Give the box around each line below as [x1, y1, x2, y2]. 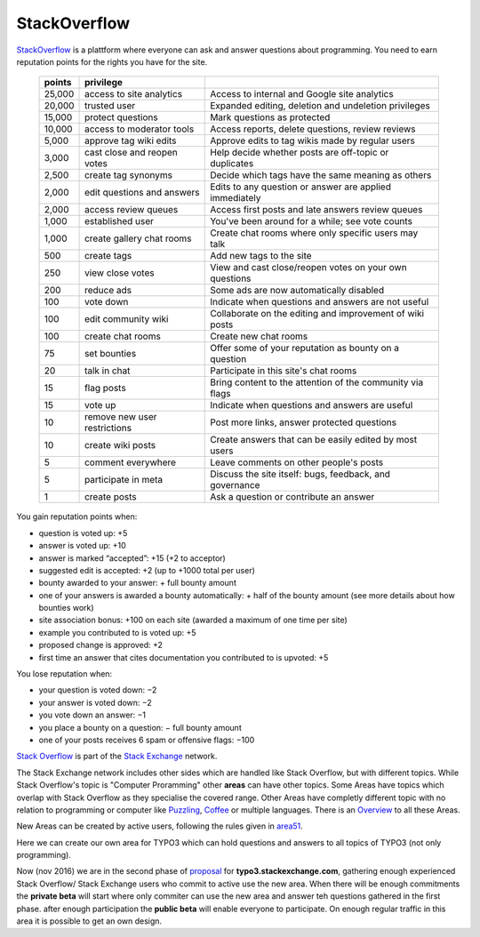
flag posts [84, 382, 126, 395]
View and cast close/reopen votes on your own [210, 261, 408, 274]
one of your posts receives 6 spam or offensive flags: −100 [38, 734, 255, 745]
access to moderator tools [84, 123, 195, 135]
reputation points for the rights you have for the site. [16, 56, 208, 67]
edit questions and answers [84, 187, 200, 199]
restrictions [84, 422, 132, 435]
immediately [210, 192, 261, 204]
